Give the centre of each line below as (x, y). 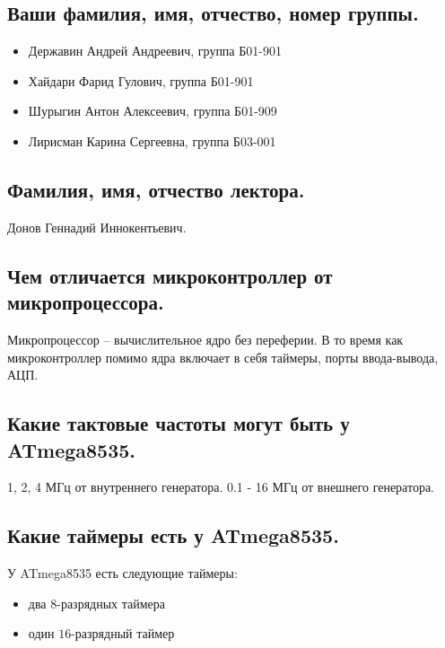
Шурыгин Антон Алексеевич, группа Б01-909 (153, 111)
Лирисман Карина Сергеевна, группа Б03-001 (152, 140)
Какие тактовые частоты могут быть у (179, 423)
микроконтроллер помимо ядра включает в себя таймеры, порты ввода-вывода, (223, 357)
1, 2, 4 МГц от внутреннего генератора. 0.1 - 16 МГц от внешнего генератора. (221, 487)
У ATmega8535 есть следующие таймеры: (122, 573)
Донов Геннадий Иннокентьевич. (97, 227)
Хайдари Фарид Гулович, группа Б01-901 (141, 80)
